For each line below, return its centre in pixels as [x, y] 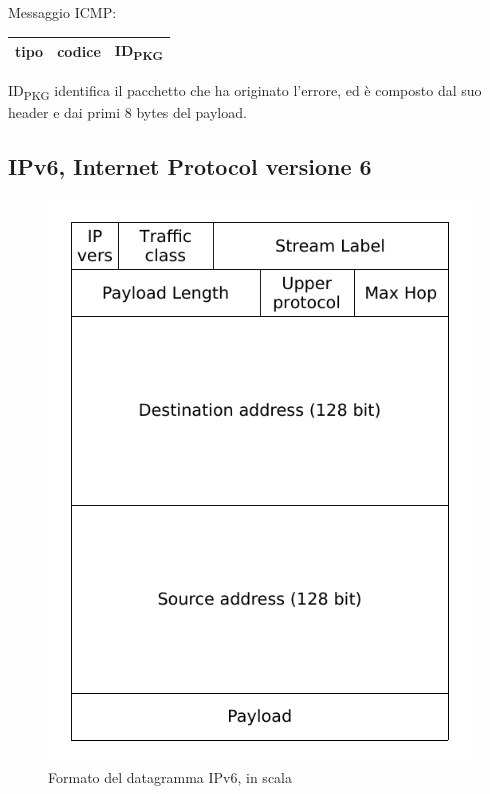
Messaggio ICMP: [62, 12]
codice [79, 51]
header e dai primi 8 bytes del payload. [127, 111]
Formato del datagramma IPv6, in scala [170, 777]
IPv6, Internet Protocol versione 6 [190, 165]
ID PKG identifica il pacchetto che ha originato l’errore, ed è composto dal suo [245, 91]
